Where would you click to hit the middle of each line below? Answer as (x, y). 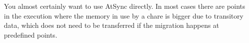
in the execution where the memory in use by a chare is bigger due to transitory (124, 15)
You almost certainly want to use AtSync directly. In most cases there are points (125, 6)
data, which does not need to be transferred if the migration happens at (112, 25)
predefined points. (31, 34)
